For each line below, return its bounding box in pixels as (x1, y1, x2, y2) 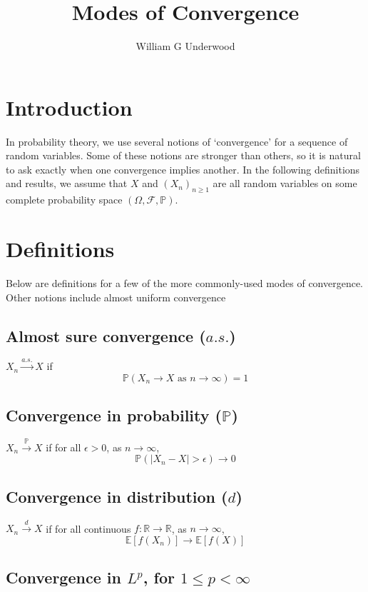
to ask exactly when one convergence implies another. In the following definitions (6, 161, 360, 176)
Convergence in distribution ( (6, 485, 228, 507)
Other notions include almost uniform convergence (6, 289, 226, 304)
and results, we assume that (6, 176, 128, 191)
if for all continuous (46, 521, 131, 536)
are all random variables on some (213, 176, 357, 191)
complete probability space (6, 192, 123, 207)
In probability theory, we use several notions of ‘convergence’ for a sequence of (6, 134, 348, 149)
